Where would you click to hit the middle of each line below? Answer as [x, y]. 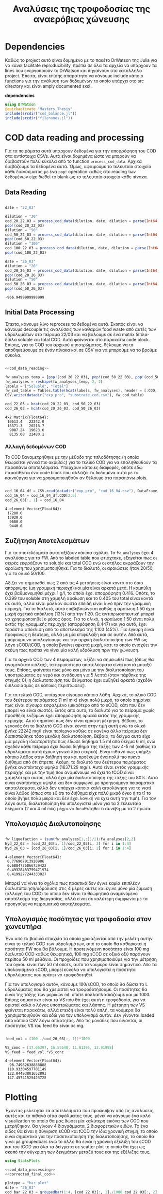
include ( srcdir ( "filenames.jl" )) [39, 118]
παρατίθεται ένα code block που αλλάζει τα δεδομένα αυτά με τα [72, 473]
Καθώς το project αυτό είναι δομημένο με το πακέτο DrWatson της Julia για [81, 60]
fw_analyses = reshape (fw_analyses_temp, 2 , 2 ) [54, 382]
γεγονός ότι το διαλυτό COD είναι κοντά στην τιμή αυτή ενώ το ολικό [75, 726]
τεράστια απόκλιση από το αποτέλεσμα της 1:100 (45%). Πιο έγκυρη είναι [80, 629]
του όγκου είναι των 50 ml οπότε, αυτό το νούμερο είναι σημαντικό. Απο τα [81, 964]
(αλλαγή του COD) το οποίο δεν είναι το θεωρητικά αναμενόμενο [72, 894]
